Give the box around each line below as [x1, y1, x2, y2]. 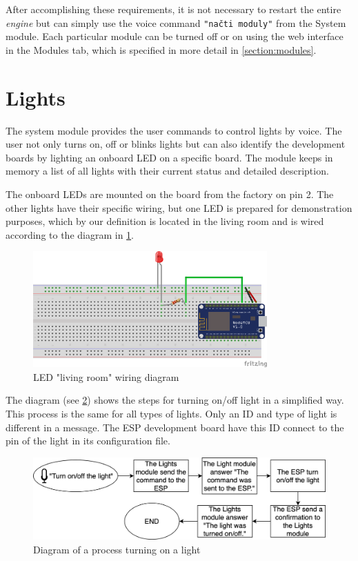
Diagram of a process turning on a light [33, 542, 201, 557]
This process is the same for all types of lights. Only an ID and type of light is [6, 406, 337, 421]
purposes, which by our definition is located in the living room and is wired [6, 214, 324, 228]
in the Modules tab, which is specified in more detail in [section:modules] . [6, 42, 317, 57]
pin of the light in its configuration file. [6, 433, 170, 448]
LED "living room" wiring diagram [33, 369, 179, 384]
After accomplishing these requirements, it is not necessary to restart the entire [6, 2, 341, 16]
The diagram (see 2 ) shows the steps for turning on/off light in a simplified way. [6, 393, 344, 407]
